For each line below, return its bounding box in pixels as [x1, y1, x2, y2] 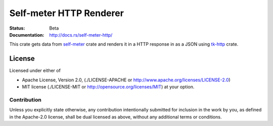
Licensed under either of [9, 68, 61, 74]
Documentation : [9, 32, 44, 38]
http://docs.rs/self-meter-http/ [49, 32, 113, 38]
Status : [9, 25, 25, 31]
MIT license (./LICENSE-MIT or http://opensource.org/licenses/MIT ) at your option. [22, 84, 195, 90]
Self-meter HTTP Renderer [9, 8, 124, 19]
